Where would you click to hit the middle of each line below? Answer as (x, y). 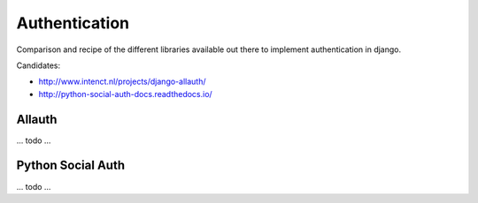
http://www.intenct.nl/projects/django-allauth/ (122, 82)
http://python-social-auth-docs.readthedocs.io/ (125, 94)
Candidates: (39, 65)
